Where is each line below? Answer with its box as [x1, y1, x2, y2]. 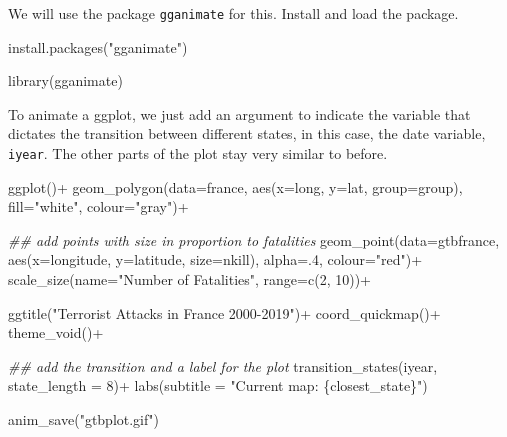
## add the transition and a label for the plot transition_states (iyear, [8, 355, 438, 376]
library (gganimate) [8, 70, 123, 91]
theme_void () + [8, 322, 104, 343]
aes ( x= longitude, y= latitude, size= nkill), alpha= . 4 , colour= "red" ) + [8, 249, 423, 270]
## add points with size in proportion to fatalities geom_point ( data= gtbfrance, [8, 229, 500, 250]
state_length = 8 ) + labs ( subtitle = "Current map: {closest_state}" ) [8, 375, 428, 396]
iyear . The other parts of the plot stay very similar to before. [8, 143, 388, 164]
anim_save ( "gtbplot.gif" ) [8, 409, 159, 430]
